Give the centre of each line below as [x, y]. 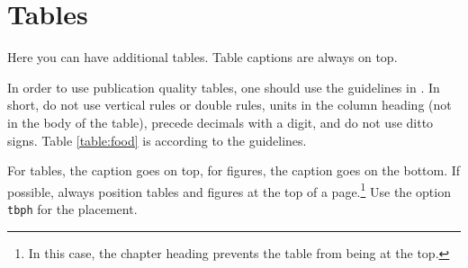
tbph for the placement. [72, 208]
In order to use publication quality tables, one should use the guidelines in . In [224, 87]
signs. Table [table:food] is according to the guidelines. [157, 140]
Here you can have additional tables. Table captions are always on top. [202, 57]
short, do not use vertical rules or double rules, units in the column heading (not [229, 105]
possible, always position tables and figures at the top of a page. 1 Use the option [229, 190]
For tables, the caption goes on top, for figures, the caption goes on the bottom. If [234, 170]
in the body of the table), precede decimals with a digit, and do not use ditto [220, 122]
